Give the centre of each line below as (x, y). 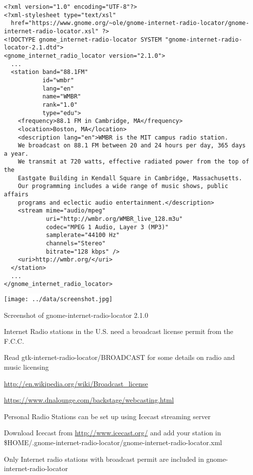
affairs (16, 195)
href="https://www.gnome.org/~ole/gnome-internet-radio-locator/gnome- (130, 23)
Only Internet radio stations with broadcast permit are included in (104, 459)
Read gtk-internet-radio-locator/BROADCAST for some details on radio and (119, 357)
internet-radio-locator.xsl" (51, 31)
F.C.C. (14, 341)
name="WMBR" (62, 97)
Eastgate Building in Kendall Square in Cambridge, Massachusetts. (130, 178)
